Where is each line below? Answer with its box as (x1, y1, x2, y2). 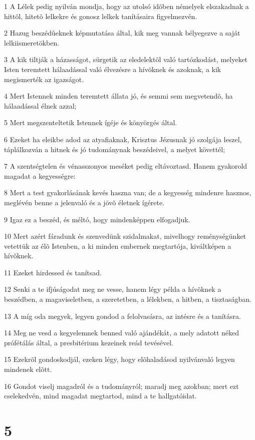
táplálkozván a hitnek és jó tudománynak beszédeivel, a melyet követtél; (4, 144, 225, 154)
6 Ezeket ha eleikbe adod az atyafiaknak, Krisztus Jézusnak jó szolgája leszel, (4, 134, 242, 144)
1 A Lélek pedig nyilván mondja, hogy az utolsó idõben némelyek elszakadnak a (4, 1, 249, 11)
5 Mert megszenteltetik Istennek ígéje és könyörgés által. (4, 117, 177, 128)
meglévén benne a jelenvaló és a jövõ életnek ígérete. (4, 197, 165, 207)
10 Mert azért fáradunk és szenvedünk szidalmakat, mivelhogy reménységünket (4, 231, 246, 241)
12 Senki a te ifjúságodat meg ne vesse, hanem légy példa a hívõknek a (4, 284, 221, 294)
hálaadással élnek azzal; (4, 100, 77, 111)
